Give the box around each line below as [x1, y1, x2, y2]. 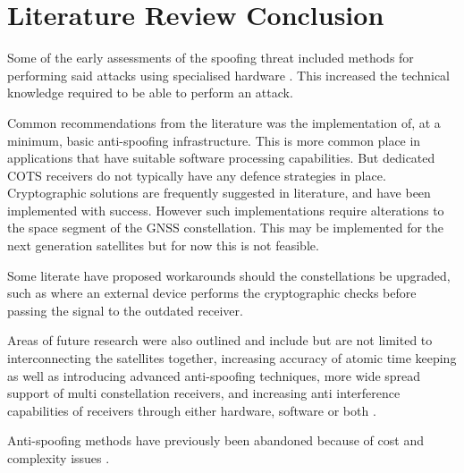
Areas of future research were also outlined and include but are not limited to [7, 331, 433, 350]
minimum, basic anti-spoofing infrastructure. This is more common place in [7, 131, 421, 149]
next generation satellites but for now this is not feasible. [7, 236, 319, 255]
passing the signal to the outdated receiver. [7, 300, 243, 319]
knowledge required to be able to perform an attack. [7, 83, 293, 102]
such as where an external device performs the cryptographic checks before [7, 283, 417, 302]
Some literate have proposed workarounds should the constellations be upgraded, [7, 266, 451, 284]
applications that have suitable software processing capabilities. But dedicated [7, 148, 435, 167]
